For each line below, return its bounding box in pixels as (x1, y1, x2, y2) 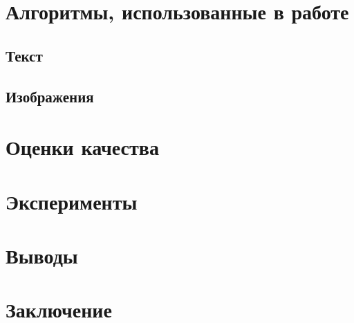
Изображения (6, 85, 94, 107)
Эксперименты (6, 187, 138, 215)
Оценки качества (6, 133, 159, 161)
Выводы (6, 241, 78, 269)
